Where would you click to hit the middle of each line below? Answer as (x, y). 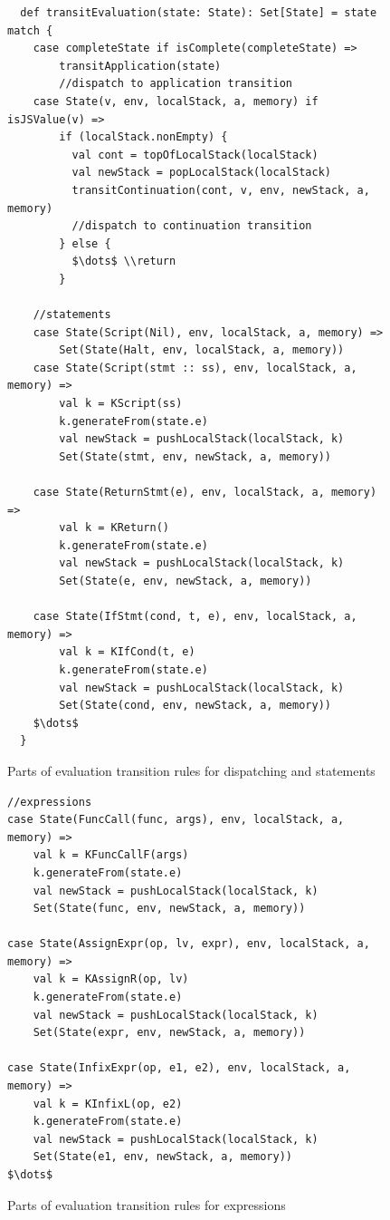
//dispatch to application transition (176, 84)
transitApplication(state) (140, 66)
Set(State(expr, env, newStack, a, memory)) (169, 1033)
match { (30, 30)
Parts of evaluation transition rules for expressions (147, 1204)
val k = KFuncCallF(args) (111, 855)
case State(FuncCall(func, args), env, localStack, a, (176, 820)
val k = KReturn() (114, 528)
